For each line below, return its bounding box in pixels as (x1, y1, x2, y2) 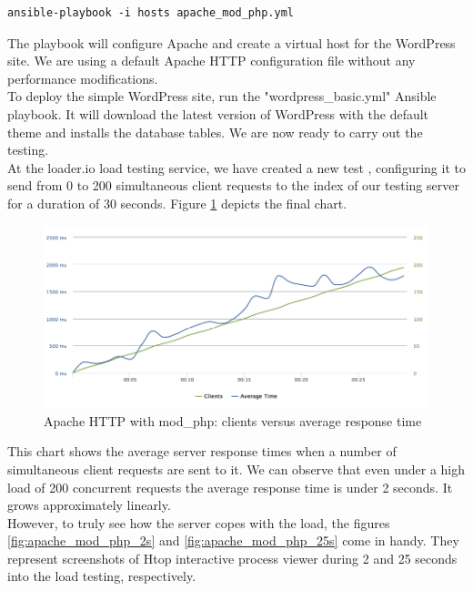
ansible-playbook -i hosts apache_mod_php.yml (7, 6, 294, 19)
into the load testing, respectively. (7, 566, 196, 586)
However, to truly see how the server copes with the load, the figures (7, 513, 390, 532)
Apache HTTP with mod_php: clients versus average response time (44, 411, 422, 430)
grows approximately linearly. (7, 495, 171, 515)
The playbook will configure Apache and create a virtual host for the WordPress (7, 33, 456, 52)
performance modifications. (7, 68, 158, 87)
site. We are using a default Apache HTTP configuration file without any (7, 51, 416, 70)
